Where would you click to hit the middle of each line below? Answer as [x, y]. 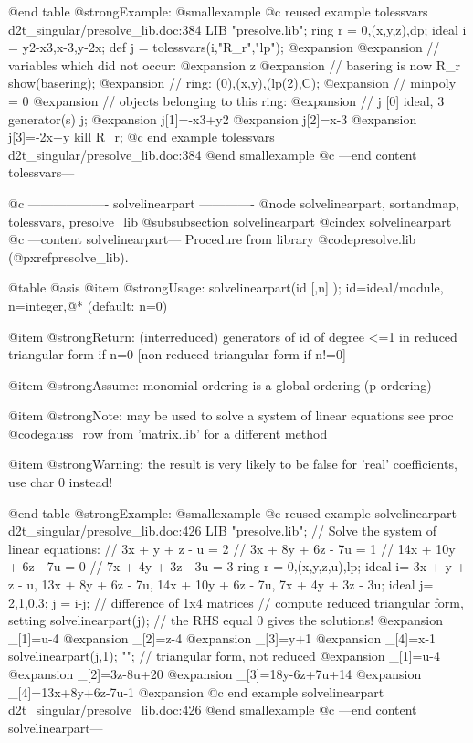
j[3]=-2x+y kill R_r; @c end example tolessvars [142, 137]
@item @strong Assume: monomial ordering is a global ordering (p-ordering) [220, 384]
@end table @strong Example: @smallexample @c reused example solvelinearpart [233, 512]
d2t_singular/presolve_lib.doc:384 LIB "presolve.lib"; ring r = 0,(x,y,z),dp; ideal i [237, 29]
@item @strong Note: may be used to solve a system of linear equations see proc [231, 415]
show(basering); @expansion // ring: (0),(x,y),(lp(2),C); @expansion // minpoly [232, 83]
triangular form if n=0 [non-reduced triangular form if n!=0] [177, 354]
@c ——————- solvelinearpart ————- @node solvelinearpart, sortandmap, [234, 202]
